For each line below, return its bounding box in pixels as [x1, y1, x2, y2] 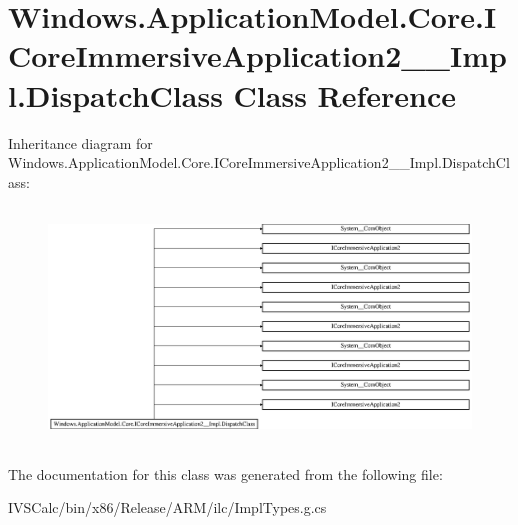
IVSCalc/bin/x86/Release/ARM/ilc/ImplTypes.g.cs [8, 497, 327, 518]
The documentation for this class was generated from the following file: [8, 463, 443, 484]
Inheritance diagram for [8, 132, 153, 153]
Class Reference [233, 74, 457, 115]
